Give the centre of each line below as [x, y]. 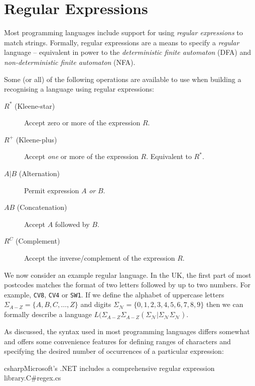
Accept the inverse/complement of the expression [100, 258]
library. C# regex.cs [33, 378]
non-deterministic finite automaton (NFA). [70, 62]
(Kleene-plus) [36, 139]
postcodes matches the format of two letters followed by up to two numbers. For [127, 285]
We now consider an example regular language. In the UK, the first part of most [128, 275]
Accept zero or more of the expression [82, 123]
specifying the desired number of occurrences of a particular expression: [114, 351]
